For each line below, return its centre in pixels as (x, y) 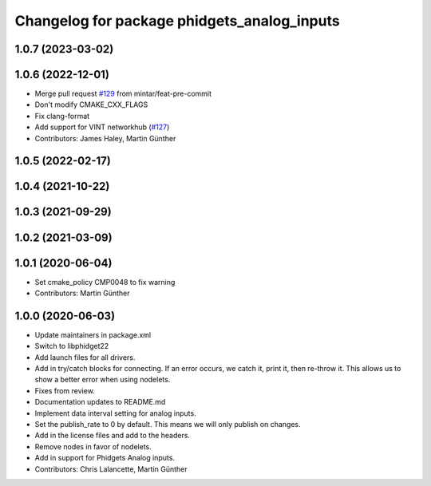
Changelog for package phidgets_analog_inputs (177, 21)
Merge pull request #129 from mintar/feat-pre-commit (123, 94)
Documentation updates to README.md (100, 402)
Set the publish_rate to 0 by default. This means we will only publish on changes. (168, 425)
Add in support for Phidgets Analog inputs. (105, 458)
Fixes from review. (65, 390)
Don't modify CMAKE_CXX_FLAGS (91, 105)
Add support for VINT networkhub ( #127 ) (102, 127)
